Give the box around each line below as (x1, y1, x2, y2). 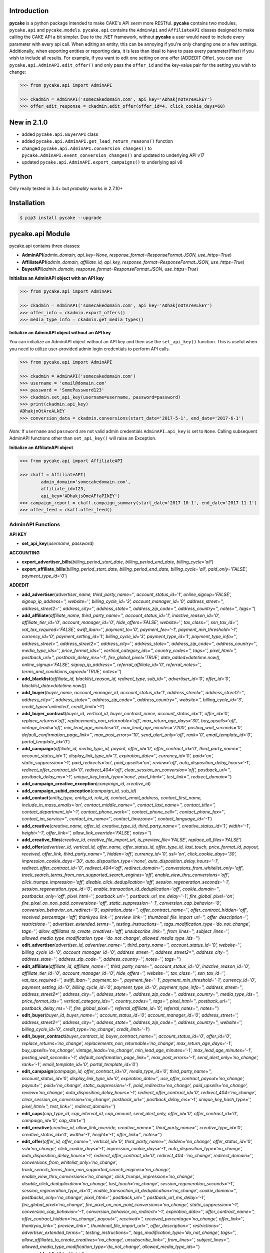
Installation (9, 198, 45, 207)
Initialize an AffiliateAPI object (9, 444, 73, 451)
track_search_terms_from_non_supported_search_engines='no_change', (21, 1166, 171, 1172)
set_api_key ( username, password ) (21, 540, 94, 546)
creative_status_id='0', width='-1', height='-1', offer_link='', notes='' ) (21, 1131, 162, 1137)
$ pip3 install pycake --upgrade (19, 215, 102, 221)
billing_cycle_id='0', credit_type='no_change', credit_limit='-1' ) (21, 1026, 150, 1032)
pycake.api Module (9, 230, 70, 238)
